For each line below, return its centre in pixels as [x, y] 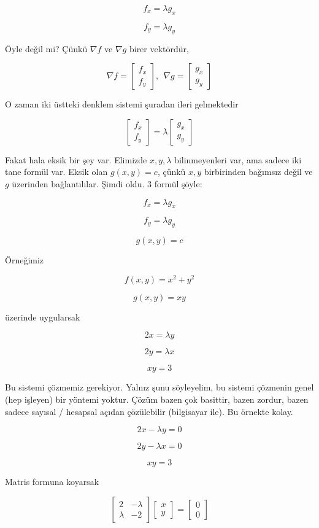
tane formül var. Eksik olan [56, 172]
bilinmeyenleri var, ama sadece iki [238, 159]
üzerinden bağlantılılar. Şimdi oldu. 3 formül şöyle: [107, 183]
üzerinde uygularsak [43, 316]
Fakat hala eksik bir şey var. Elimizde [76, 159]
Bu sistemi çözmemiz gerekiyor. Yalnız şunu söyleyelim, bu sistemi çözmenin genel [159, 387]
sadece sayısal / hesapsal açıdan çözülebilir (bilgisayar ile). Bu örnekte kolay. [149, 411]
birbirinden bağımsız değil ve [258, 172]
